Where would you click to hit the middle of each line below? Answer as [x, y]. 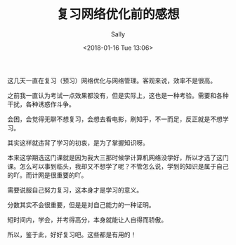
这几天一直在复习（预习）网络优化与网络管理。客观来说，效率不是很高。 [112, 80]
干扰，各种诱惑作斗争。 [41, 104]
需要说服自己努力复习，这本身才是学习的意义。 [75, 190]
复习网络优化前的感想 [118, 14]
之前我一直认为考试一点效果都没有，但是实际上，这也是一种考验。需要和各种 [118, 95]
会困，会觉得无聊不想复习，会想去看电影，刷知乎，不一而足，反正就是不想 [115, 119]
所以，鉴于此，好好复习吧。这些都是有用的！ [72, 234]
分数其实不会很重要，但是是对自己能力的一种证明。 [81, 204]
